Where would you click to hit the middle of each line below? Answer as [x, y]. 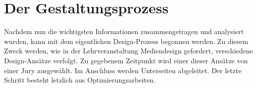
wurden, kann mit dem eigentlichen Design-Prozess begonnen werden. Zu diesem [126, 41]
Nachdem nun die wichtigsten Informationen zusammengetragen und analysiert [124, 31]
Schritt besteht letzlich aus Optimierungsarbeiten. [80, 80]
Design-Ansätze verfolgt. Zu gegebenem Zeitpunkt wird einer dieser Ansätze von [126, 60]
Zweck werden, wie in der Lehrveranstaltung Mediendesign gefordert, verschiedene [128, 51]
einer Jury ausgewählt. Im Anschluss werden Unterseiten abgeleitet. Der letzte [123, 70]
